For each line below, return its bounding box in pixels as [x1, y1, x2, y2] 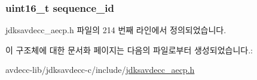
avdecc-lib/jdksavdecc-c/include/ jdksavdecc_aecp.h [5, 63, 195, 76]
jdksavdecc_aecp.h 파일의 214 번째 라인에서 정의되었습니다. [5, 24, 227, 36]
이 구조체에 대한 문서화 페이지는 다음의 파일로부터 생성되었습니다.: [5, 43, 253, 56]
